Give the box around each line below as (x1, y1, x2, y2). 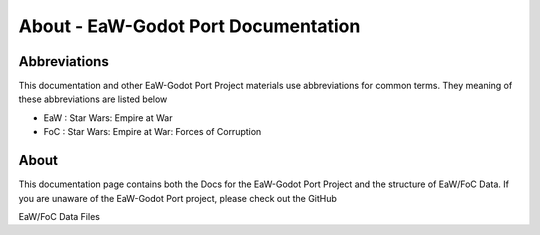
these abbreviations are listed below (18, 93, 168, 105)
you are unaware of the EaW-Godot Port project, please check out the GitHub (18, 192, 337, 204)
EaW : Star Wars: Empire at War (43, 111, 173, 124)
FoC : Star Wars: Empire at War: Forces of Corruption (43, 126, 262, 138)
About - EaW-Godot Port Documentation (18, 15, 361, 37)
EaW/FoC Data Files (18, 210, 100, 222)
